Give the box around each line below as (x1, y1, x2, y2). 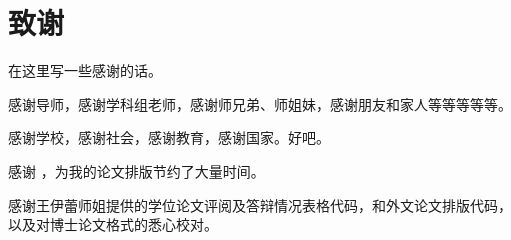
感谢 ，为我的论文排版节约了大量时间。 (8, 160, 265, 181)
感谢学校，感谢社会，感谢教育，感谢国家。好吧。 (8, 127, 330, 148)
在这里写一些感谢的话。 (8, 60, 162, 81)
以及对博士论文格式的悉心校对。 (8, 214, 218, 235)
